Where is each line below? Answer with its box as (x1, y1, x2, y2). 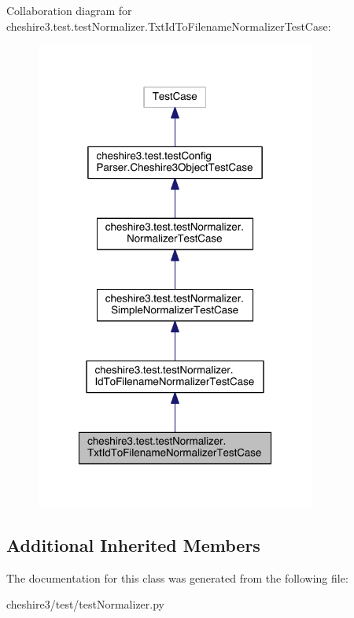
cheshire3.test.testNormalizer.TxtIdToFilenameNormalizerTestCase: (6, 17, 331, 34)
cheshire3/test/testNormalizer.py (6, 596, 164, 612)
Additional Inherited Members (6, 532, 260, 557)
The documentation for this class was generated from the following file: (6, 569, 348, 586)
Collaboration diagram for (6, 2, 132, 18)
